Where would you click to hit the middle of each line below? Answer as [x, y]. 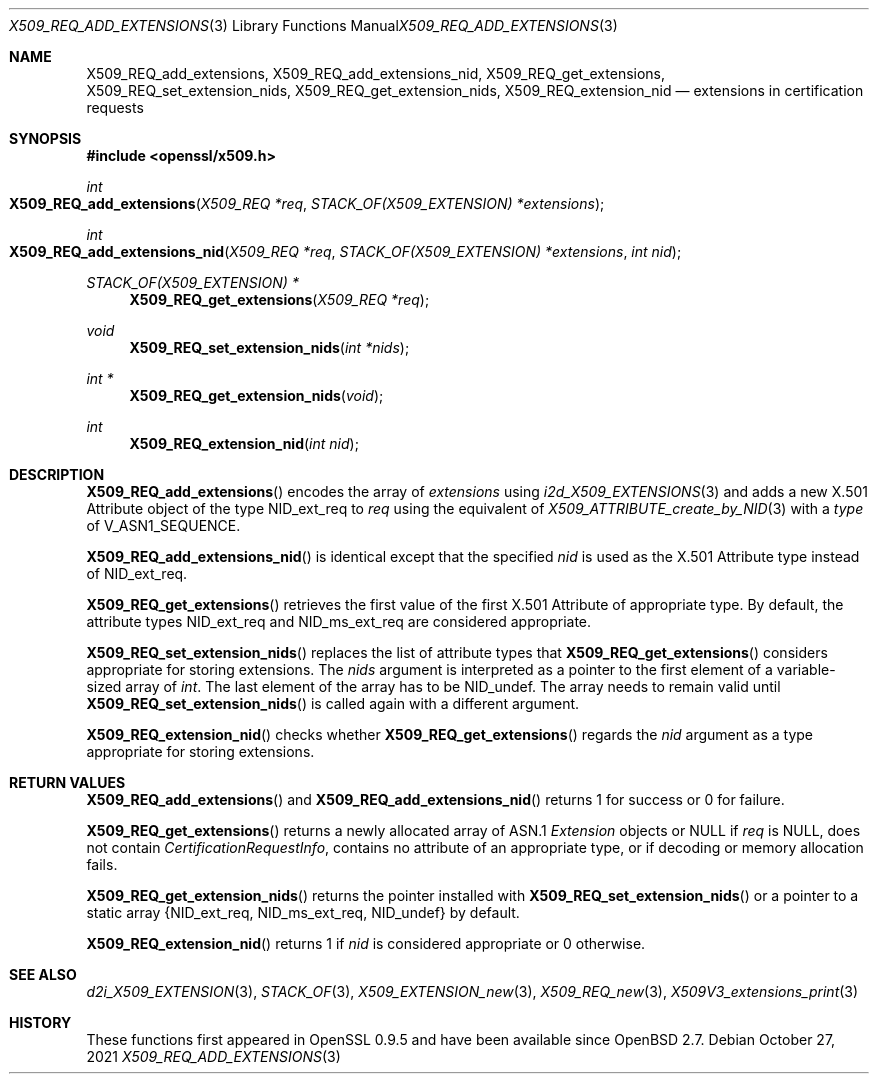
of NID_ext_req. [137, 573]
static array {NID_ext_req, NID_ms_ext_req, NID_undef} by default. [303, 912]
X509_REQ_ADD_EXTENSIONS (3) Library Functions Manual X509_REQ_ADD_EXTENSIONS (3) [313, 25]
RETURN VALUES [67, 782]
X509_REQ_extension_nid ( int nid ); [244, 443]
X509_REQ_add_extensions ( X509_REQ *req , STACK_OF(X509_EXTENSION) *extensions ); [307, 203]
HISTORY [40, 1022]
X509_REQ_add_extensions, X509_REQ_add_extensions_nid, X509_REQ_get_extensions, [376, 73]
